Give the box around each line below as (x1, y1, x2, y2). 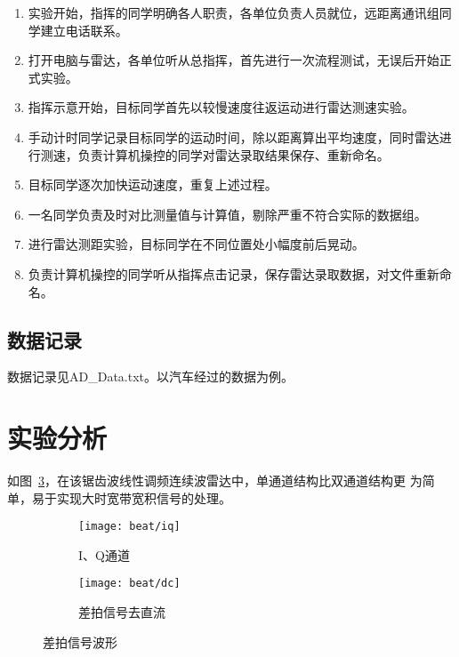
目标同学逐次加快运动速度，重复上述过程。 (28, 175, 278, 194)
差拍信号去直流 (78, 603, 165, 621)
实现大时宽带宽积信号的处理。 (56, 488, 231, 507)
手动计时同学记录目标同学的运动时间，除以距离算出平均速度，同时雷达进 (28, 127, 452, 146)
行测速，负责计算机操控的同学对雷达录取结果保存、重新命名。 (28, 145, 390, 164)
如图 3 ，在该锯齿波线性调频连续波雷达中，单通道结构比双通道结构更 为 (7, 471, 423, 490)
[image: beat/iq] (78, 520, 181, 533)
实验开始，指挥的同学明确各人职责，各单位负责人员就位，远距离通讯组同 (28, 4, 452, 21)
